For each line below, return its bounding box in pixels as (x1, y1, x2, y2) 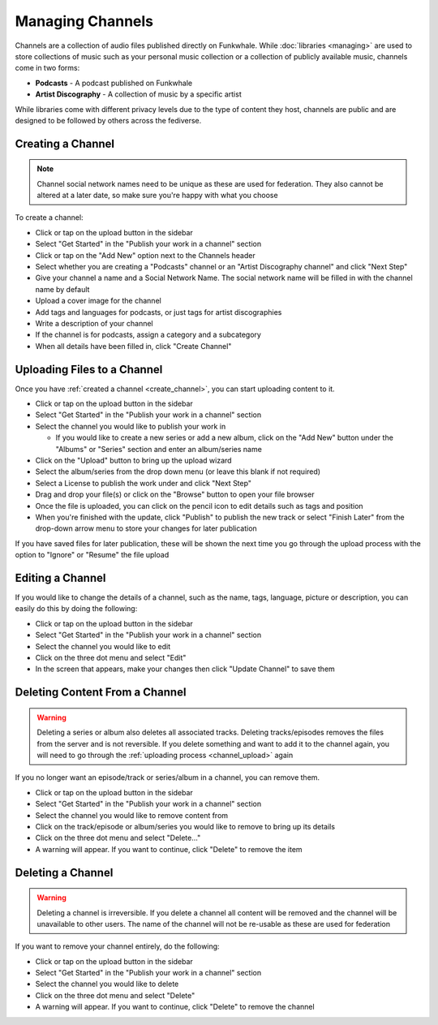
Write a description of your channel (35, 318, 153, 328)
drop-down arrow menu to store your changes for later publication (35, 523, 257, 533)
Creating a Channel (15, 136, 115, 150)
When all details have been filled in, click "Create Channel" (35, 341, 232, 351)
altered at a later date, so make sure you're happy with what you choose (36, 191, 279, 200)
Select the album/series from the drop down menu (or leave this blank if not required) (35, 467, 320, 476)
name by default (35, 284, 90, 294)
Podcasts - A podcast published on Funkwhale (35, 78, 193, 88)
